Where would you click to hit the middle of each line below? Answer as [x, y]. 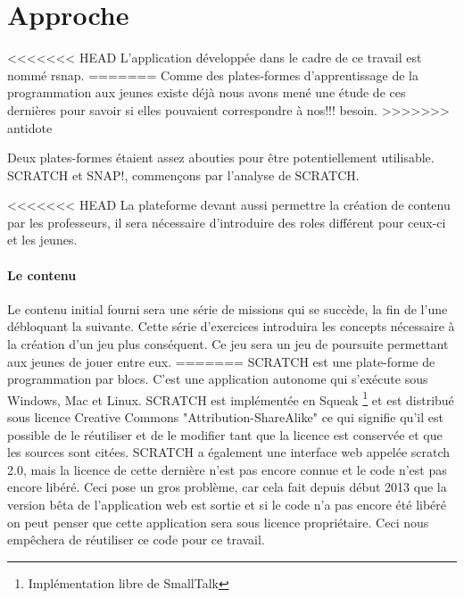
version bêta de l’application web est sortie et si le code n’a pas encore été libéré [227, 505]
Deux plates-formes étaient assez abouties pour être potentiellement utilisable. [221, 158]
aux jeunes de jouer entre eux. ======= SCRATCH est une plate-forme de [221, 361]
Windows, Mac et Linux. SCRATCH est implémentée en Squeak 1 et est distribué [231, 398]
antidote [30, 127]
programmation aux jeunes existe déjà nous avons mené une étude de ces [207, 92]
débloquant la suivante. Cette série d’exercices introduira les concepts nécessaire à [231, 326]
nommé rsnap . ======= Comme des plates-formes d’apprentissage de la [213, 75]
